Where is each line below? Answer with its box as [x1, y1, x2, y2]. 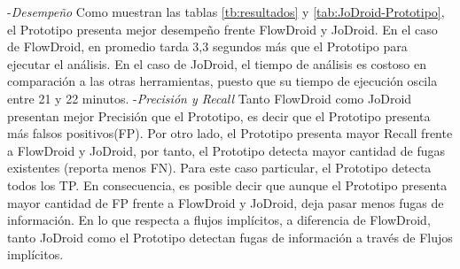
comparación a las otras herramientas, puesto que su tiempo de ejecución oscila [7, 72, 438, 90]
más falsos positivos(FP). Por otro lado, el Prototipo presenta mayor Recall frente [7, 124, 453, 142]
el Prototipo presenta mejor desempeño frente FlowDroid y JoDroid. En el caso [7, 19, 438, 38]
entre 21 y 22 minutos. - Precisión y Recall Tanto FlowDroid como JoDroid [7, 88, 412, 107]
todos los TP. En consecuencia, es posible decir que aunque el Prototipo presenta [7, 175, 448, 194]
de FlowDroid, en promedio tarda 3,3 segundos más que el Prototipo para [7, 37, 408, 56]
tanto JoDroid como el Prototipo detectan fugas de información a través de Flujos [7, 227, 453, 246]
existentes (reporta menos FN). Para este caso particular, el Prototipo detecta [7, 158, 432, 177]
